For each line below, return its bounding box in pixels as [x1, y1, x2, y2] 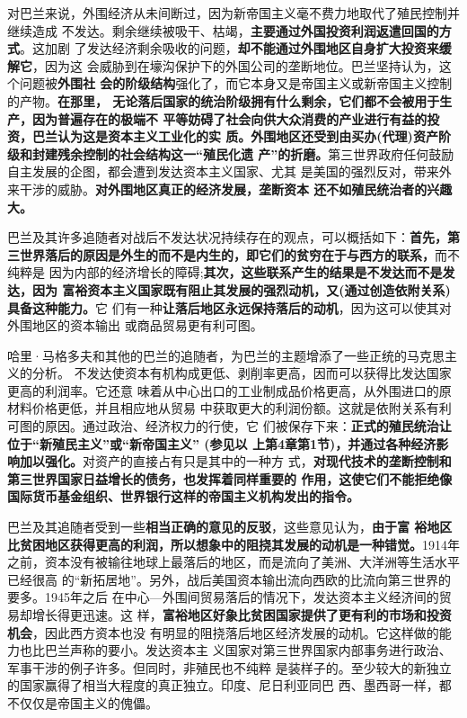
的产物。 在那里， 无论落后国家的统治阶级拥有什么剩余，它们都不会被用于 [7, 91, 440, 110]
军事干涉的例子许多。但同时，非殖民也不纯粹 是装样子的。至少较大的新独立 [7, 658, 452, 677]
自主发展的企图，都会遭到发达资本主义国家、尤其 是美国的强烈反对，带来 [7, 162, 439, 181]
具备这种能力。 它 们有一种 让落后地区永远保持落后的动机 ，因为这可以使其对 [7, 298, 452, 317]
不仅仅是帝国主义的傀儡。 [7, 693, 158, 712]
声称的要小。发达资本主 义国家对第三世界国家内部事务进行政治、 [69, 641, 452, 660]
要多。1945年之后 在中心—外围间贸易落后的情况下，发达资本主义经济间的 [7, 588, 439, 606]
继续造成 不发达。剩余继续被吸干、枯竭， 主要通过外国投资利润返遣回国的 [7, 21, 439, 40]
